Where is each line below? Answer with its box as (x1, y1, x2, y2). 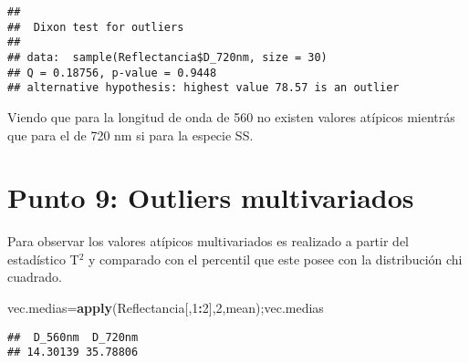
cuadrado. (7, 267, 62, 286)
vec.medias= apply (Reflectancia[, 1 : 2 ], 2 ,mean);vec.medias (7, 298, 324, 317)
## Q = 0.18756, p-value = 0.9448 (7, 66, 217, 79)
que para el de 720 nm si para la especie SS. (7, 125, 254, 144)
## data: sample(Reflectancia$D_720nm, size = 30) (7, 50, 328, 64)
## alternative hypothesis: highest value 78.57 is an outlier (7, 81, 400, 95)
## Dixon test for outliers (7, 20, 184, 34)
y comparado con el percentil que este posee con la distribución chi (89, 249, 463, 268)
